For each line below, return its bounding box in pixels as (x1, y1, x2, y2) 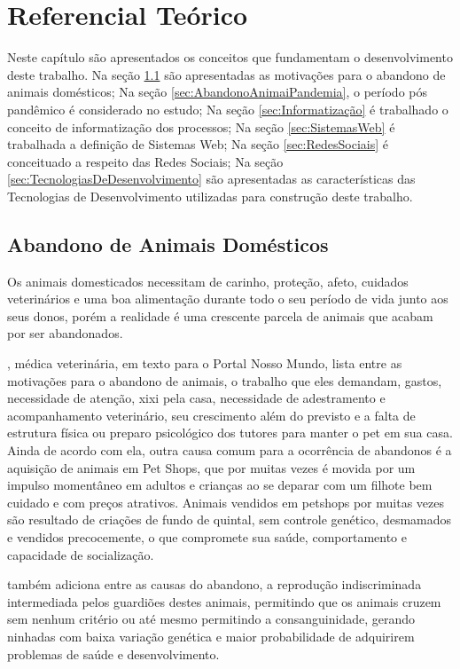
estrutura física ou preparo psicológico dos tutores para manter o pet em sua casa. (7, 423, 453, 442)
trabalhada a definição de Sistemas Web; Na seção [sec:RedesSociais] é (7, 135, 389, 153)
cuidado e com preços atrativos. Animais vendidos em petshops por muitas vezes (7, 492, 445, 511)
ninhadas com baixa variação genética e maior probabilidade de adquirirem (7, 626, 415, 645)
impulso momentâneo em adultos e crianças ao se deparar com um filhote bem (7, 476, 433, 494)
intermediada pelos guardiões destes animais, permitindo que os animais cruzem (7, 592, 441, 610)
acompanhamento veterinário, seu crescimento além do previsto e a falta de (7, 405, 416, 424)
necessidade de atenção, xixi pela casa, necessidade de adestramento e (7, 389, 386, 407)
